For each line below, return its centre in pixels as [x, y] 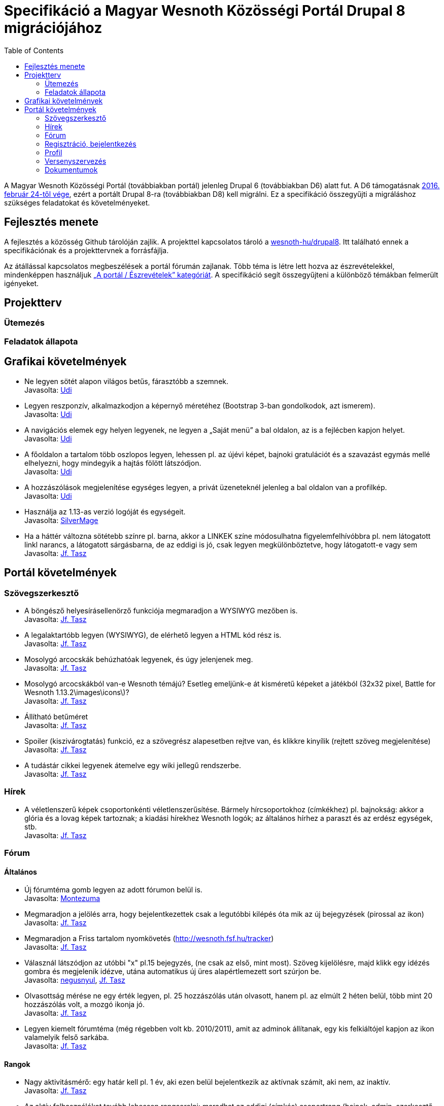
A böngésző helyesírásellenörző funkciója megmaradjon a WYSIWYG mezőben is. [161, 610]
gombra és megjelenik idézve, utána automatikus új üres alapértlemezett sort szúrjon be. [173, 972]
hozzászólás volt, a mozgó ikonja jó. [84, 1005]
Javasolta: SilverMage [61, 520]
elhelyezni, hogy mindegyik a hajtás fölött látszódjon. [113, 463]
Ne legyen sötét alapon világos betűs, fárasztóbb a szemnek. [127, 381]
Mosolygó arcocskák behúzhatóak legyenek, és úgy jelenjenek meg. [139, 659]
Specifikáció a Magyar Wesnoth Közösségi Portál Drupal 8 [205, 11]
